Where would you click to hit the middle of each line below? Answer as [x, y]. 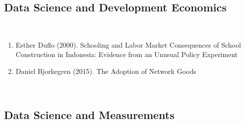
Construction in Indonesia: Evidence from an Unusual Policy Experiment [127, 54]
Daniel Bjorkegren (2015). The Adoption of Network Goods [106, 71]
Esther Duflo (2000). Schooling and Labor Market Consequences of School [128, 44]
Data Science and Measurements [89, 114]
